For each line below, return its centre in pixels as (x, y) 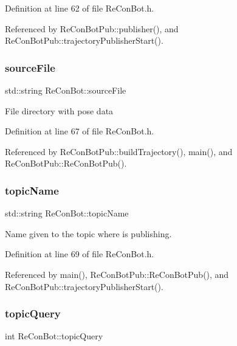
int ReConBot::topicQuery (54, 336)
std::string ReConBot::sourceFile (66, 90)
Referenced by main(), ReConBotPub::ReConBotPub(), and (117, 274)
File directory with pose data (59, 110)
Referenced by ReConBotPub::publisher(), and (92, 28)
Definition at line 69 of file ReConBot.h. (80, 254)
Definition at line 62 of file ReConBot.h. (80, 8)
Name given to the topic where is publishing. (88, 233)
